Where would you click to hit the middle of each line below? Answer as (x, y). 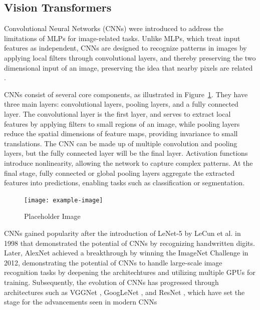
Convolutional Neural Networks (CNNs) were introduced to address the (114, 28)
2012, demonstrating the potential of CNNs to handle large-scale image (113, 262)
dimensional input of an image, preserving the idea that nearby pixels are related (128, 67)
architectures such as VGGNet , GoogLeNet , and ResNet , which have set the (124, 292)
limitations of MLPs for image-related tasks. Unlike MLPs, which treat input (122, 38)
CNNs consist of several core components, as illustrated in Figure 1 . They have (126, 94)
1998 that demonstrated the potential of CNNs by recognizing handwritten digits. (129, 243)
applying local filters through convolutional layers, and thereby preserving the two (130, 57)
